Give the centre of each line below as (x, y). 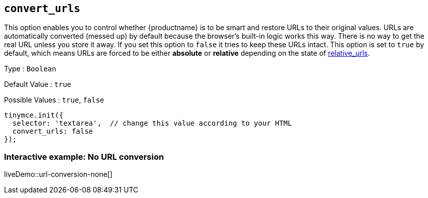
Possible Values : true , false (54, 100)
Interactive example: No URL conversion (84, 157)
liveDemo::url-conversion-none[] (58, 174)
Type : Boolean (30, 69)
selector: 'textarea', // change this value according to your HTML (152, 123)
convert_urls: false (53, 131)
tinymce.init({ (34, 115)
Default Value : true (38, 84)
